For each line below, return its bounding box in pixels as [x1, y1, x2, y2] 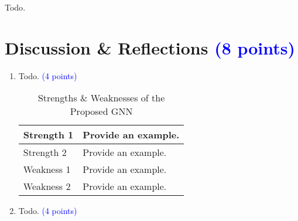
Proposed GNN [70, 104, 133, 118]
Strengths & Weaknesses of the [37, 91, 165, 105]
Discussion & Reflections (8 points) [5, 35, 296, 59]
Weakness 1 [23, 162, 71, 176]
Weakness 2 [23, 179, 71, 193]
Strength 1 [23, 128, 74, 142]
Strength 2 [23, 145, 67, 159]
